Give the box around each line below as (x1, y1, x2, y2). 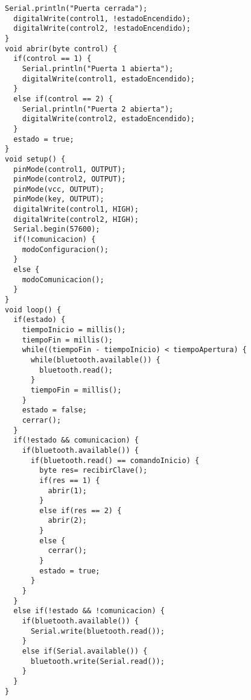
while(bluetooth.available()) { (30, 355, 160, 364)
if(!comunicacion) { (13, 235, 96, 244)
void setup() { (5, 154, 66, 163)
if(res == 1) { (39, 476, 100, 485)
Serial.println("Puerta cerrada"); (5, 4, 148, 13)
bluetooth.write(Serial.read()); (30, 657, 165, 666)
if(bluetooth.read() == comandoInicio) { (30, 456, 200, 465)
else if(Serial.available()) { (22, 647, 148, 655)
